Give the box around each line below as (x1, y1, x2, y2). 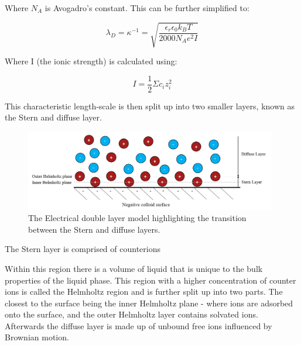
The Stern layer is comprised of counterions (5, 243, 160, 255)
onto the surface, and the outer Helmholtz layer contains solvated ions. (5, 308, 258, 320)
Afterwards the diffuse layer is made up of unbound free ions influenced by (5, 319, 272, 332)
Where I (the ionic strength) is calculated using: (5, 55, 177, 67)
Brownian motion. (5, 331, 69, 343)
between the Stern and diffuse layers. (28, 223, 160, 235)
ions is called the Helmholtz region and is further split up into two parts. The (5, 285, 283, 298)
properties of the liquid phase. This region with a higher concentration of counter (5, 274, 296, 286)
